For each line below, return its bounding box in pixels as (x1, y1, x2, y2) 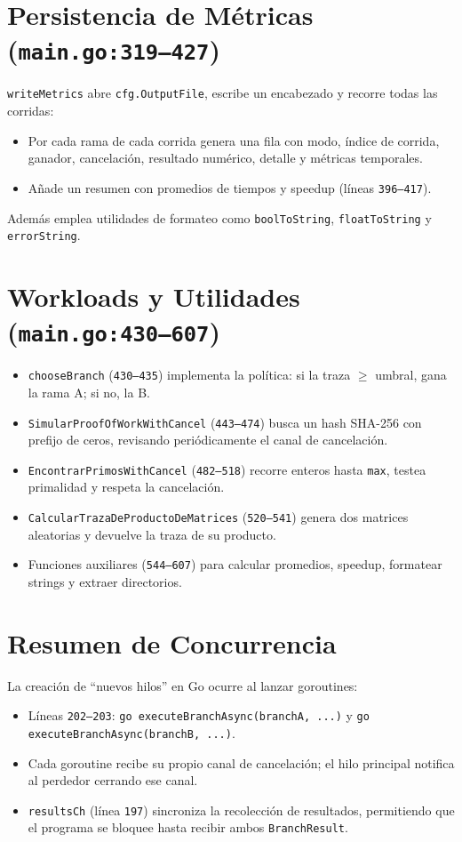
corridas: (7, 101, 54, 120)
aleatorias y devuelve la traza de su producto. (28, 525, 276, 543)
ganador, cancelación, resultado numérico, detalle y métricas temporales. (28, 148, 423, 167)
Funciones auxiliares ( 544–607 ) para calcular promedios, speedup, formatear (28, 555, 442, 573)
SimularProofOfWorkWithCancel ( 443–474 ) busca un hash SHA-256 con (28, 413, 422, 431)
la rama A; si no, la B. (28, 382, 150, 401)
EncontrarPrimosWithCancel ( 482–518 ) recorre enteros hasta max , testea (28, 460, 426, 478)
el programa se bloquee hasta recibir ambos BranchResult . (28, 818, 348, 837)
